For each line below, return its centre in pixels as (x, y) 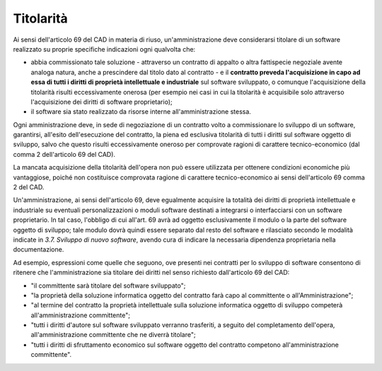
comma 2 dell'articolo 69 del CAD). (64, 154)
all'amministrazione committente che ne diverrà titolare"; (113, 335)
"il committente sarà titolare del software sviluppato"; (108, 285)
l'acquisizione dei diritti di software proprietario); (102, 102)
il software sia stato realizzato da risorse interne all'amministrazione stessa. (141, 112)
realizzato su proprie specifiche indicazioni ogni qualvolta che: (104, 49)
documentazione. (39, 249)
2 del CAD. (29, 187)
